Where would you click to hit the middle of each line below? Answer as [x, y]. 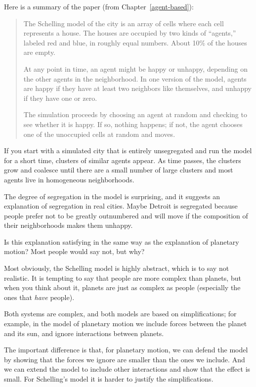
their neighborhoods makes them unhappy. [68, 225]
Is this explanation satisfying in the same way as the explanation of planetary [122, 241]
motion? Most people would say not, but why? [74, 251]
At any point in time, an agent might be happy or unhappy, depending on [135, 68]
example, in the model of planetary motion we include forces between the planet [126, 323]
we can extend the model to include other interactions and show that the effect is [127, 369]
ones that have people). [39, 297]
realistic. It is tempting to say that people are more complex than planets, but [123, 278]
